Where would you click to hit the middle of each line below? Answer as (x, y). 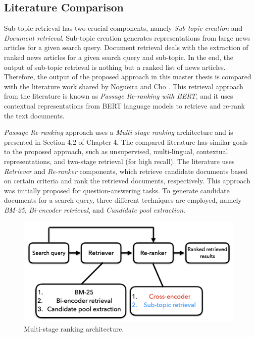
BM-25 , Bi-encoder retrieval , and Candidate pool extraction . (95, 209)
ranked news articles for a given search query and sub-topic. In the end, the (119, 57)
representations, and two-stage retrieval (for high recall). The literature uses (119, 161)
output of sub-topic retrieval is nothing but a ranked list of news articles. (115, 67)
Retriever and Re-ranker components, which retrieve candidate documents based (126, 171)
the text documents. (34, 115)
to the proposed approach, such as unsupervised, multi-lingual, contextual (116, 151)
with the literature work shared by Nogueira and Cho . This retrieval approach (124, 86)
